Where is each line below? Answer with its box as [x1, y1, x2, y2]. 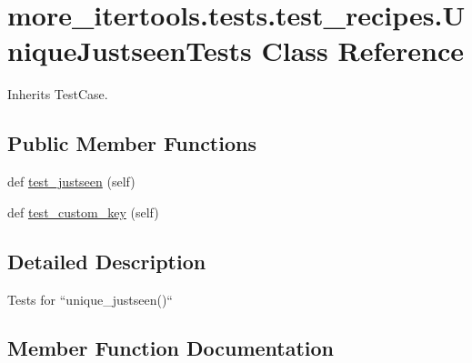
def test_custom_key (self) [7, 202, 159, 221]
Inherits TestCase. [7, 85, 108, 104]
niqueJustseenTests [7, 32, 252, 69]
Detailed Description [7, 247, 206, 275]
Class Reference [261, 32, 464, 69]
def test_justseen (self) [7, 172, 136, 191]
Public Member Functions [7, 129, 256, 157]
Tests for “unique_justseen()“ [7, 289, 173, 308]
